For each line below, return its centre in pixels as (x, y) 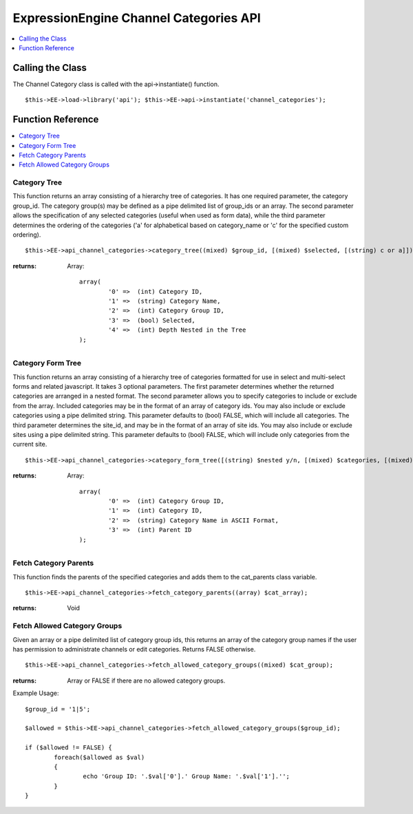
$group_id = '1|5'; (58, 709)
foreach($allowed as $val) (99, 757)
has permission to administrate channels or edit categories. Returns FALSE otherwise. (134, 649)
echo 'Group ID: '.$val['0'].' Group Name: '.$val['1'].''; (187, 776)
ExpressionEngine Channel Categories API (137, 18)
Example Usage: (36, 693)
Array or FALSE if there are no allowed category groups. (146, 681)
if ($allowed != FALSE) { (69, 748)
